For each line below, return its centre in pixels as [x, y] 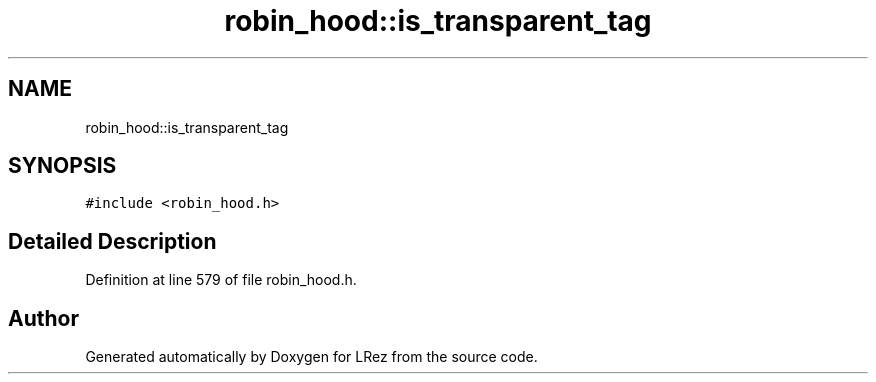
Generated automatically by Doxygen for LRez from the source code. [311, 357]
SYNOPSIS [62, 166]
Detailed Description [112, 241]
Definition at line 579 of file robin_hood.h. [221, 280]
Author [43, 318]
